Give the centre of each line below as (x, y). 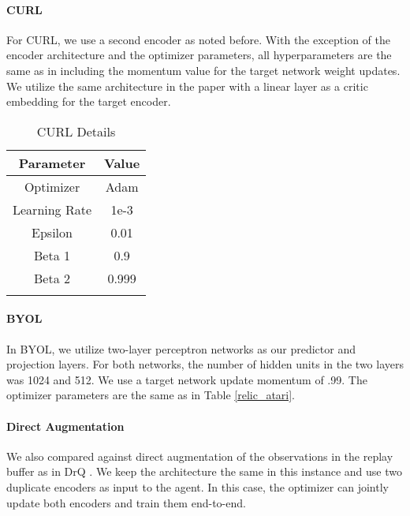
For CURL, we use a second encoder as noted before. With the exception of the (199, 39)
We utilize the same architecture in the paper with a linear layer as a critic (187, 86)
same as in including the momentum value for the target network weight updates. (203, 70)
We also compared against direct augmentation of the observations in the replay (200, 456)
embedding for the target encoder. (89, 101)
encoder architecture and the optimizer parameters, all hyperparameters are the (199, 55)
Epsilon (52, 232)
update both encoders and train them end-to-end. (126, 502)
